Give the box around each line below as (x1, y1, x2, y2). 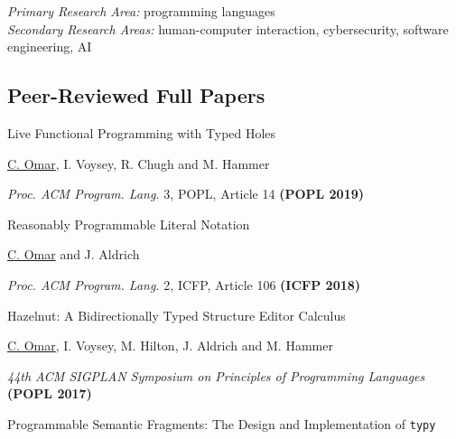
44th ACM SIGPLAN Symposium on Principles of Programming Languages (7, 366, 425, 385)
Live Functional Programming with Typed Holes (7, 123, 276, 142)
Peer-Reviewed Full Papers (7, 81, 265, 109)
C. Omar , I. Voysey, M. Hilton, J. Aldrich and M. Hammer (7, 336, 333, 355)
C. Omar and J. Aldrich (7, 245, 140, 264)
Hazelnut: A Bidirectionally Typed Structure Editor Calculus (7, 305, 346, 324)
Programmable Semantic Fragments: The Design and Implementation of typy (7, 414, 436, 433)
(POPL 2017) (7, 384, 92, 403)
